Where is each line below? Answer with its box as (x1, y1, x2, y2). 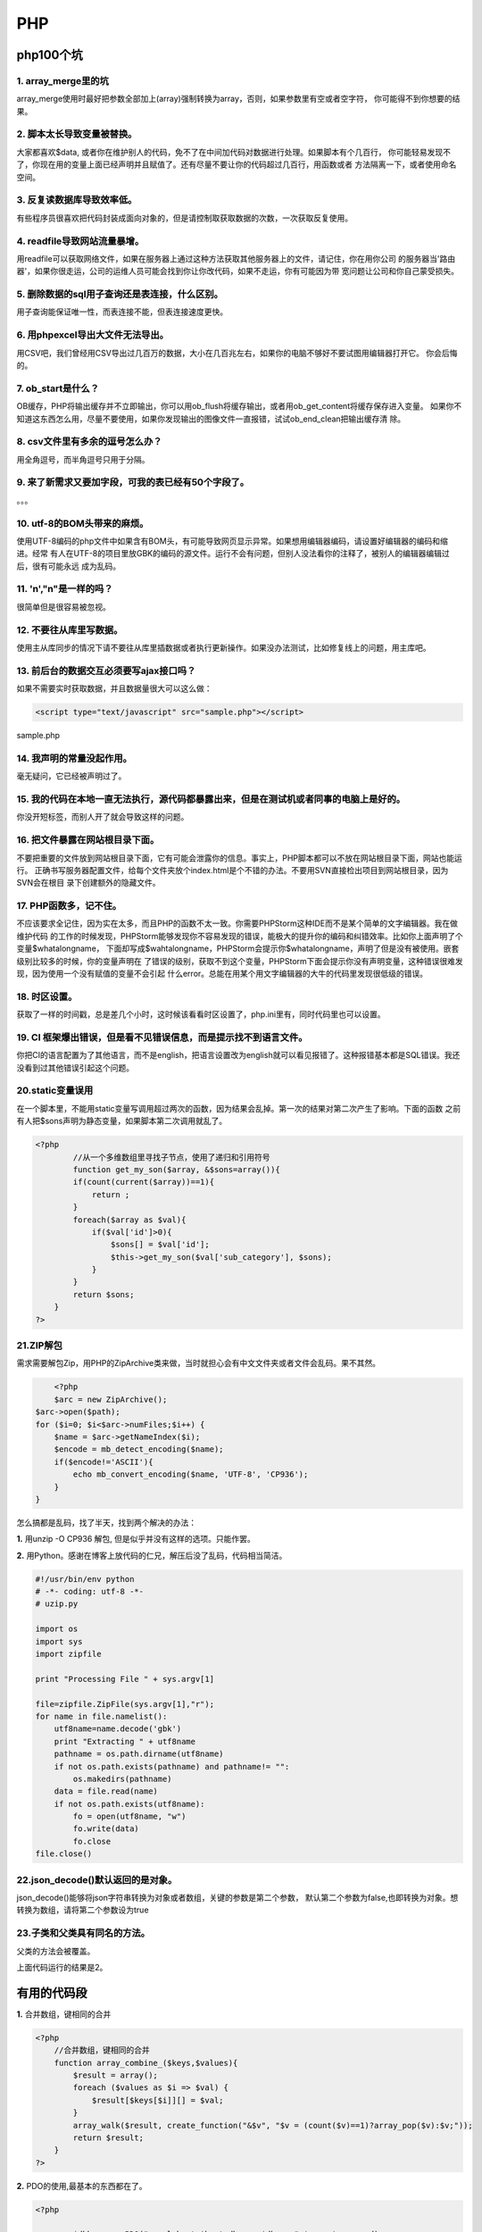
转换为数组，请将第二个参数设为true (16, 1904, 149, 1915)
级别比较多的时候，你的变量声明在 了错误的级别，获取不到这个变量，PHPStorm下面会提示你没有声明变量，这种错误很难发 (16, 955, 463, 966)
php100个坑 (16, 47, 84, 62)
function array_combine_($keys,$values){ (54, 2058, 238, 2068)
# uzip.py (35, 1599, 79, 1609)
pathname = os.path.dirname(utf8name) (54, 1749, 224, 1759)
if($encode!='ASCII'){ (54, 1456, 154, 1467)
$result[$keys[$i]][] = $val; (91, 2095, 224, 2105)
